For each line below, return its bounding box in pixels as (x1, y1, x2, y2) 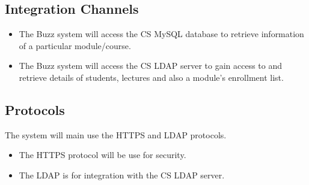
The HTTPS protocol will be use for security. (19, 148, 186, 161)
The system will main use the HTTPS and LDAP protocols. (5, 128, 227, 141)
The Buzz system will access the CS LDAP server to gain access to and (19, 59, 283, 72)
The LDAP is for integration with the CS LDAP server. (19, 168, 225, 181)
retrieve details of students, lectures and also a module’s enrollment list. (19, 71, 284, 83)
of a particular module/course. (19, 39, 131, 51)
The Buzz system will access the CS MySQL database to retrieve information (19, 28, 304, 40)
